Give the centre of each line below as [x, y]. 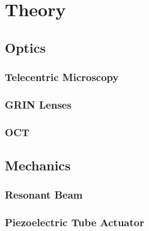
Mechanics [38, 165]
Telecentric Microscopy [62, 77]
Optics [25, 47]
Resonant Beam [44, 195]
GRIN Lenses [38, 104]
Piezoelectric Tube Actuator [74, 222]
